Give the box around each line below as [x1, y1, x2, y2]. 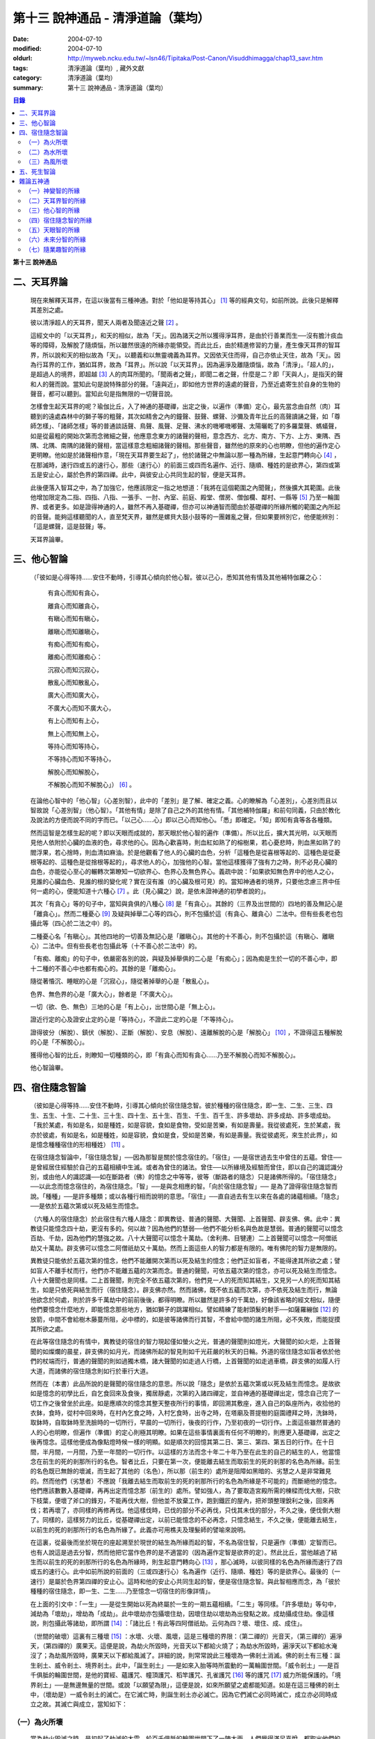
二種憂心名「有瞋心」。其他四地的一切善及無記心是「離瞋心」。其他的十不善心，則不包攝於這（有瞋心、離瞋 [30, 932, 335, 940]
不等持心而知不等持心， [47, 755, 115, 763]
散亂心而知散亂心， [47, 678, 103, 687]
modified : [12, 44, 42, 52]
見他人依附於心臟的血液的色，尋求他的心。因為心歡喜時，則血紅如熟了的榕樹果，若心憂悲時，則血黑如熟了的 [30, 838, 340, 847]
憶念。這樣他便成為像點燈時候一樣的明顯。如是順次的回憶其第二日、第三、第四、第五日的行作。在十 [42, 1438, 328, 1446]
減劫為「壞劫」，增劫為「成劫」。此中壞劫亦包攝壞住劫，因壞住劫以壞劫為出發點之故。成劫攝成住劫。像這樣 [30, 1609, 335, 1617]
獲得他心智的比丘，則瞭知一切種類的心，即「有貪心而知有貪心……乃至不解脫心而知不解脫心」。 [30, 1050, 300, 1059]
